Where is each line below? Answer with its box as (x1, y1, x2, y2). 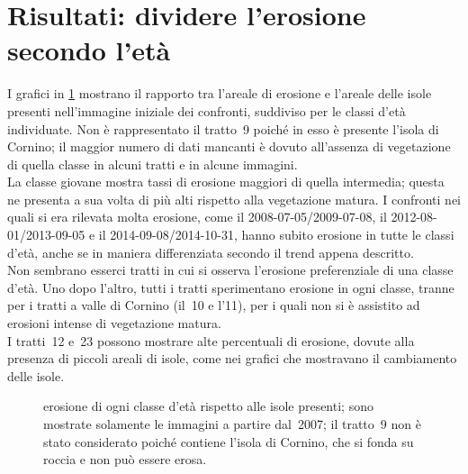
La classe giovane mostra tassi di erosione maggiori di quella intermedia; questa (7, 172, 445, 191)
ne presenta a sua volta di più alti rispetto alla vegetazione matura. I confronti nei (7, 189, 461, 208)
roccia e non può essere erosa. (43, 450, 207, 469)
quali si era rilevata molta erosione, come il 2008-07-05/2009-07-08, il (7, 207, 387, 226)
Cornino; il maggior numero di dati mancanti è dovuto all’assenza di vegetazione (7, 137, 451, 156)
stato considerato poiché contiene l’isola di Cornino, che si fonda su (43, 432, 414, 451)
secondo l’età (7, 32, 171, 68)
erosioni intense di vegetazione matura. (7, 314, 221, 333)
